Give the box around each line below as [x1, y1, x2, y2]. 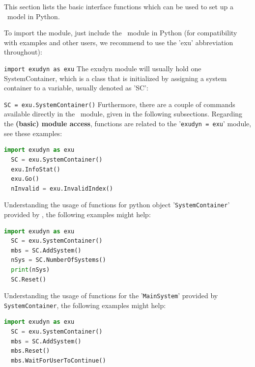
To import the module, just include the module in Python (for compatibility [4, 28, 237, 38]
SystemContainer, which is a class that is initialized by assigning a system [4, 73, 227, 83]
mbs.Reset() [11, 347, 50, 355]
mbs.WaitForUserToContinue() [11, 357, 106, 364]
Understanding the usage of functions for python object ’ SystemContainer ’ [4, 199, 230, 210]
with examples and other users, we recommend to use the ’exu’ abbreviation [4, 37, 233, 47]
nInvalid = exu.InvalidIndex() [11, 185, 113, 192]
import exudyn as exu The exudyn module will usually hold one [4, 63, 201, 73]
